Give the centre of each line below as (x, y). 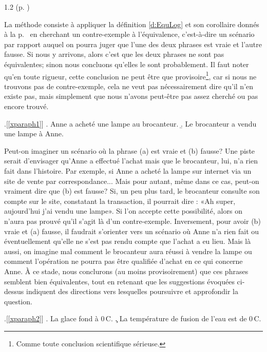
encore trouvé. (26, 106)
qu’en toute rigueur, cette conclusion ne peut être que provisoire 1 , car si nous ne (130, 75)
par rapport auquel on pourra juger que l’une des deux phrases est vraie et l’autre (133, 44)
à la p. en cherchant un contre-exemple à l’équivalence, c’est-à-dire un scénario (129, 34)
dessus (14, 291)
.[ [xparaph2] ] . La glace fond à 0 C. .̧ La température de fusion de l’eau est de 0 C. (133, 318)
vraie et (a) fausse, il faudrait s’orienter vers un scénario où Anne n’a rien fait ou (132, 231)
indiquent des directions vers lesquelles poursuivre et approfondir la (132, 291)
